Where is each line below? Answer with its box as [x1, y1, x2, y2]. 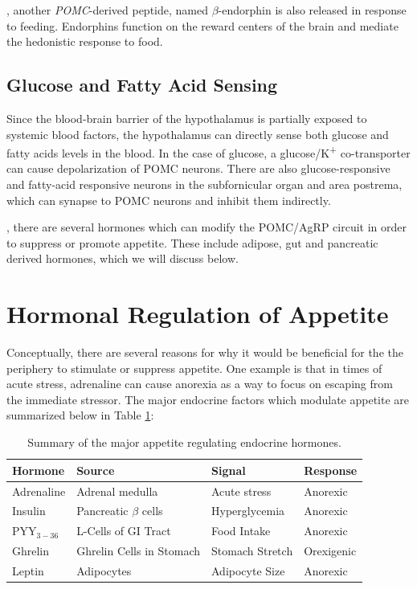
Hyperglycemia [211, 502, 285, 519]
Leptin [12, 562, 44, 579]
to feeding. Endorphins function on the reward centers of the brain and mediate [6, 17, 399, 34]
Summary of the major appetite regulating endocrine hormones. [27, 434, 341, 451]
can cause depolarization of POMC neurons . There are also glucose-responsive [6, 160, 390, 177]
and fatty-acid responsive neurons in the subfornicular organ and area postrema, [6, 176, 403, 193]
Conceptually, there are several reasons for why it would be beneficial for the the [6, 344, 403, 361]
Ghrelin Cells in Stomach [76, 542, 201, 559]
